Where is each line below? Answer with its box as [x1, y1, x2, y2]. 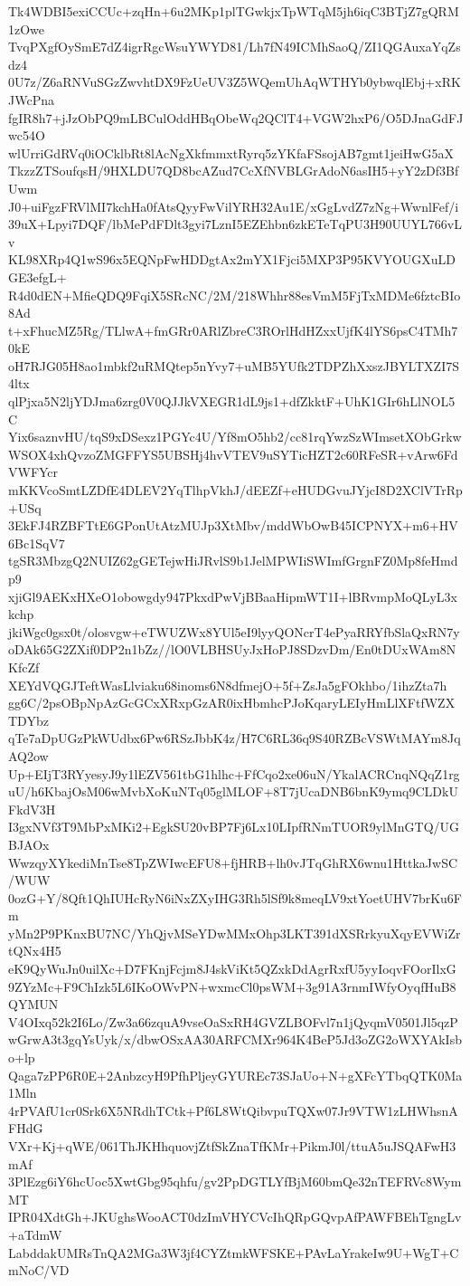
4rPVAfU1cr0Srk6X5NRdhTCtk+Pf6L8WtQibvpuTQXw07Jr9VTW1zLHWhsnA [8, 1100, 458, 1119]
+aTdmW [8, 1224, 62, 1243]
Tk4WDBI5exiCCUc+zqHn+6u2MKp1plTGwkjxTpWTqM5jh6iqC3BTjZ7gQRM [8, 2, 459, 20]
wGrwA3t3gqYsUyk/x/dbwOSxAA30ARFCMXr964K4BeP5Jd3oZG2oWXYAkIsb [8, 1030, 462, 1049]
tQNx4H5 [8, 941, 61, 960]
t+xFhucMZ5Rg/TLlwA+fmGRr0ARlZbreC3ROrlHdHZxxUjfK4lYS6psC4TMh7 [8, 320, 458, 339]
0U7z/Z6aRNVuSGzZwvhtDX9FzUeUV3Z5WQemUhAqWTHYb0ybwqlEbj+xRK [8, 72, 461, 91]
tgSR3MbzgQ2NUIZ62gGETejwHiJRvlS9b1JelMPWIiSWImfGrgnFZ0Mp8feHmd [8, 551, 458, 570]
